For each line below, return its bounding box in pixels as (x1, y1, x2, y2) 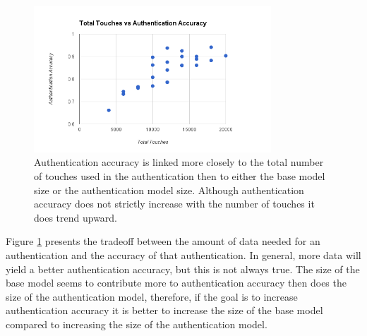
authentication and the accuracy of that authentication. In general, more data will (6, 247, 361, 262)
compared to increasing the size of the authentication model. (6, 316, 267, 331)
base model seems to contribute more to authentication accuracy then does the (6, 275, 347, 290)
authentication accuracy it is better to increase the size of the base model (6, 303, 323, 318)
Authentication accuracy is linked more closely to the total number (34, 155, 324, 169)
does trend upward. (34, 210, 118, 224)
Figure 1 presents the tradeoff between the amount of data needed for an (6, 234, 320, 248)
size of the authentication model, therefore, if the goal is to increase (6, 289, 298, 304)
